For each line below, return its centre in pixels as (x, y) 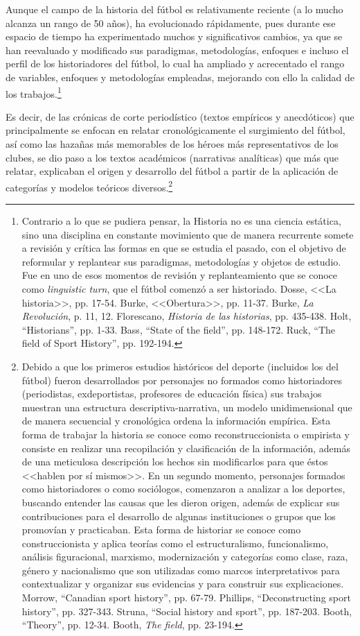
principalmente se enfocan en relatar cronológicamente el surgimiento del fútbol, (175, 130)
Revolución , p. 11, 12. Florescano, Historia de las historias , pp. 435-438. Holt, (187, 316)
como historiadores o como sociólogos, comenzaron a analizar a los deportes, (183, 489)
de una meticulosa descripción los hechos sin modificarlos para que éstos (175, 462)
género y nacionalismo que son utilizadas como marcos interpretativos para (181, 570)
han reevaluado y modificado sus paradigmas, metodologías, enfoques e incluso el (177, 50)
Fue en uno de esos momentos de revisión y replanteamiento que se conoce (179, 275)
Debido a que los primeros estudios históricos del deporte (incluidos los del (180, 366)
